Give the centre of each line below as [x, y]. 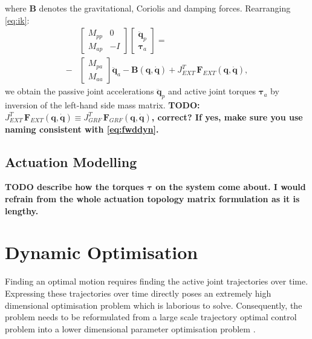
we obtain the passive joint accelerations [80, 91]
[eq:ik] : [17, 20]
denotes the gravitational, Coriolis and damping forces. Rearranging [165, 8]
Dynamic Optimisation [102, 252]
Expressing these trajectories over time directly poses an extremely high [138, 293]
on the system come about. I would [231, 187]
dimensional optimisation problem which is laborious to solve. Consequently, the [154, 305]
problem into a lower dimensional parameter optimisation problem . [130, 328]
